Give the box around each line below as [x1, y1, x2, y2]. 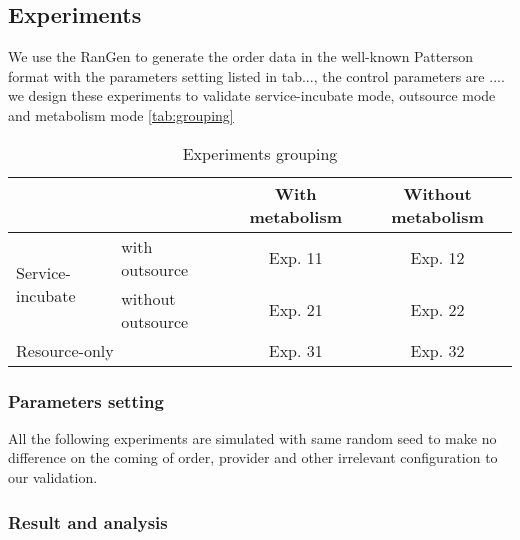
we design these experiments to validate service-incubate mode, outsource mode [8, 85, 496, 106]
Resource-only [16, 338, 114, 362]
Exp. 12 [410, 246, 465, 270]
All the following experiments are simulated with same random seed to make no [8, 427, 497, 448]
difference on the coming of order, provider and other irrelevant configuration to [8, 447, 498, 468]
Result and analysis [8, 509, 168, 534]
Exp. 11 [268, 246, 323, 270]
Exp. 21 [268, 298, 323, 322]
